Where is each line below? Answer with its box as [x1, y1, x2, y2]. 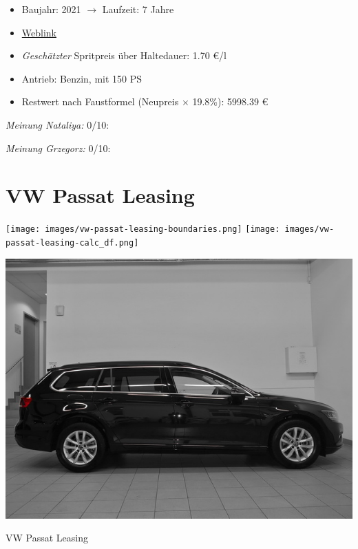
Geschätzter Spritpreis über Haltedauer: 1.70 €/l [21, 48, 227, 63]
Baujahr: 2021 [21, 2, 81, 16]
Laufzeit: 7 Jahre [102, 2, 174, 16]
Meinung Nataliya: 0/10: [6, 117, 109, 131]
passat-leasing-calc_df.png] [6, 237, 139, 248]
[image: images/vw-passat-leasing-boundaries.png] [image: [6, 224, 280, 235]
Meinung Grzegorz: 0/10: [6, 140, 111, 155]
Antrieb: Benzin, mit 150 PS [21, 71, 143, 85]
